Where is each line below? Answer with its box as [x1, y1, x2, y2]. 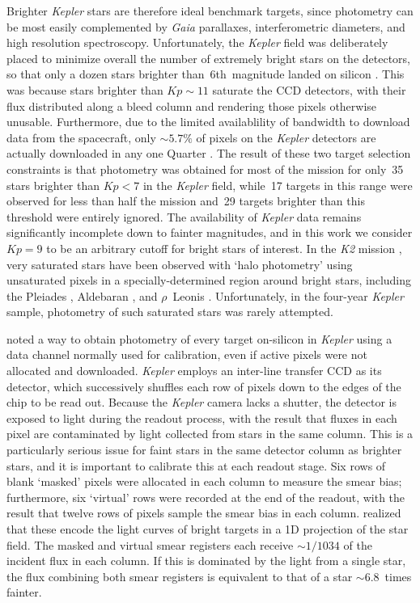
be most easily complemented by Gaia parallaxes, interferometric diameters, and [6, 18, 405, 35]
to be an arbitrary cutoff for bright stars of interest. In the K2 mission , [46, 239, 402, 256]
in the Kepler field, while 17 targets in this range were [142, 176, 413, 193]
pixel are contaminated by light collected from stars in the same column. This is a [6, 425, 414, 442]
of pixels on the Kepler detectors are [196, 129, 376, 145]
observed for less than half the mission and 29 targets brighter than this [6, 192, 365, 209]
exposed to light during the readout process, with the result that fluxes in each [6, 409, 397, 426]
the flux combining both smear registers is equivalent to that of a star [6, 567, 353, 584]
